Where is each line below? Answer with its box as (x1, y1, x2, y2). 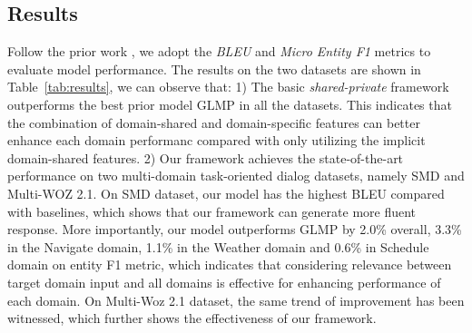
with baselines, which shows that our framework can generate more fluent (7, 201, 417, 220)
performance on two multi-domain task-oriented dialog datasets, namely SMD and (7, 166, 465, 185)
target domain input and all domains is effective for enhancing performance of (7, 272, 441, 291)
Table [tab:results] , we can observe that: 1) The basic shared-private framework (7, 77, 449, 96)
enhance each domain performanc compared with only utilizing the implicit (7, 131, 426, 150)
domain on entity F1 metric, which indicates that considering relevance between (7, 255, 452, 274)
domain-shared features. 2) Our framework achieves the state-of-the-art (7, 148, 404, 167)
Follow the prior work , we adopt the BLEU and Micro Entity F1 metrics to (7, 42, 431, 61)
